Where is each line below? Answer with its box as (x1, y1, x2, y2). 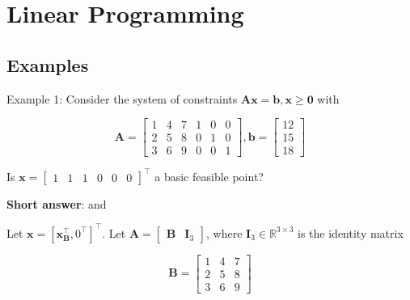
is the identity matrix (298, 224, 404, 241)
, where (205, 224, 243, 241)
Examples (6, 52, 89, 77)
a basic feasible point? (154, 167, 264, 184)
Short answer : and (6, 195, 107, 212)
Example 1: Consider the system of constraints (6, 90, 238, 107)
